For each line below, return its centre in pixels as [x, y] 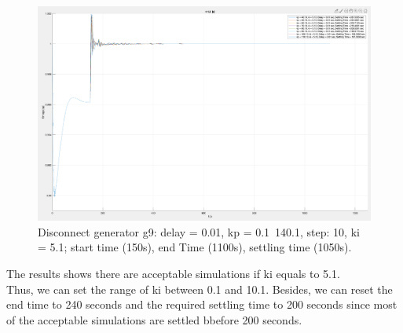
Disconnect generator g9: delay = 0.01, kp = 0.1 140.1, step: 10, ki [199, 231]
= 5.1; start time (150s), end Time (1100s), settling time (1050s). [195, 247]
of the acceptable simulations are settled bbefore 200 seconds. [154, 319]
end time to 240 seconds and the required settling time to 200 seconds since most [202, 304]
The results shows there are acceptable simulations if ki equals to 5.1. [173, 273]
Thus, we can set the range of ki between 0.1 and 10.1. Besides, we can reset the [200, 289]
